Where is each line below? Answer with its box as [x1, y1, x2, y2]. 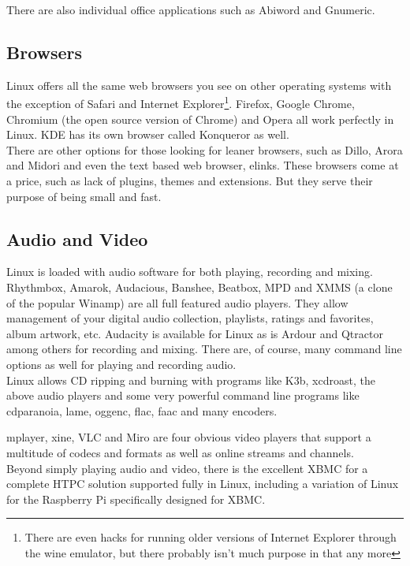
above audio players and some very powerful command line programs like [6, 387, 360, 404]
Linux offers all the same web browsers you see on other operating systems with [6, 76, 392, 93]
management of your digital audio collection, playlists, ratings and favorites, [6, 310, 374, 326]
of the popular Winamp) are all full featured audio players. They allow [6, 294, 348, 311]
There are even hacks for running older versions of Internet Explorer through [24, 529, 397, 546]
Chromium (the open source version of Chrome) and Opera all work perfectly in [6, 110, 394, 127]
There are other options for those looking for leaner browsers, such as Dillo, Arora [6, 141, 403, 158]
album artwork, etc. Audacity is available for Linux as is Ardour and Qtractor [6, 325, 383, 341]
